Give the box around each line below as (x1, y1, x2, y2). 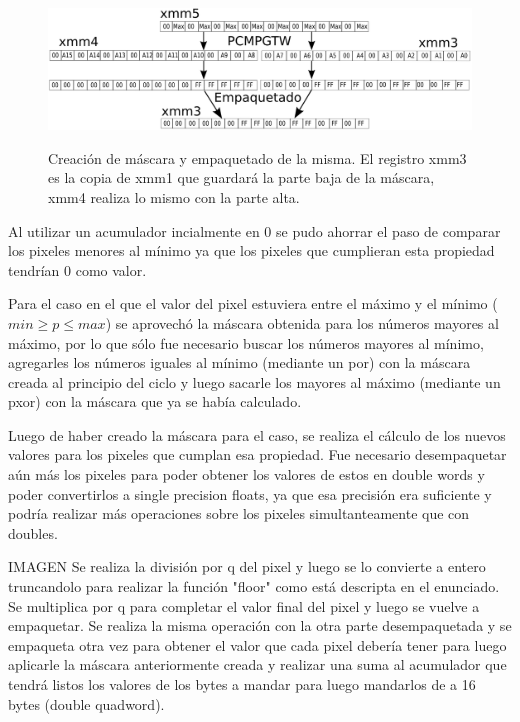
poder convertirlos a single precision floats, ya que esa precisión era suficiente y (8, 483, 492, 504)
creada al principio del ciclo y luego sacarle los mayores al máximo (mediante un (8, 371, 501, 392)
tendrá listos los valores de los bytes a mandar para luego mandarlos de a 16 (8, 674, 476, 695)
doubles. (8, 522, 58, 543)
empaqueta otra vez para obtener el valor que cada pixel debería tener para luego (8, 634, 507, 655)
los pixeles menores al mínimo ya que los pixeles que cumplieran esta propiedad (8, 240, 495, 261)
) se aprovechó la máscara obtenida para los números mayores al (105, 312, 499, 333)
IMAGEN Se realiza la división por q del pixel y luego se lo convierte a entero (8, 556, 486, 577)
